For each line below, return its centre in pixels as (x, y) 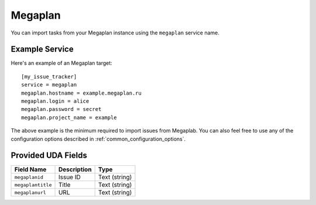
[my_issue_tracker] (49, 77)
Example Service (42, 49)
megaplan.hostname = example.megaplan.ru (81, 93)
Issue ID (70, 177)
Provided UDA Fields (49, 156)
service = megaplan (49, 85)
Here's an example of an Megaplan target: (61, 63)
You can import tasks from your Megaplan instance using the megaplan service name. (115, 33)
